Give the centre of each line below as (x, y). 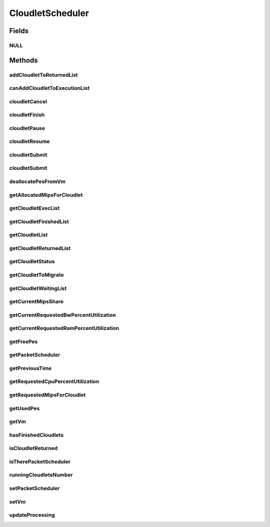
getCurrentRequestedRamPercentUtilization (64, 328)
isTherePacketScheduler (40, 461)
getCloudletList (28, 235)
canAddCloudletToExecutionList (49, 88)
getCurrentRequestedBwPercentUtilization (62, 315)
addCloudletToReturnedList (43, 75)
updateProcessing (32, 515)
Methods (23, 60)
